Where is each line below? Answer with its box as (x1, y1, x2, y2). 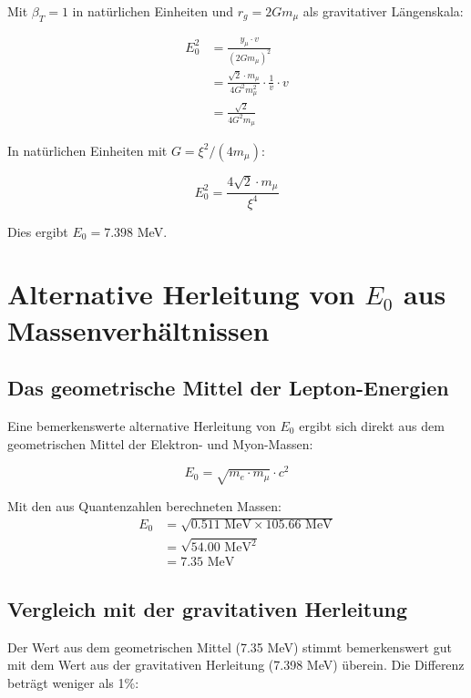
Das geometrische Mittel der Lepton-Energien (7, 374, 449, 402)
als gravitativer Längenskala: (302, 2, 464, 20)
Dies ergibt (7, 221, 68, 241)
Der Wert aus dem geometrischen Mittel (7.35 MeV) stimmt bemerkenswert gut (7, 637, 452, 656)
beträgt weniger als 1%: (7, 672, 139, 692)
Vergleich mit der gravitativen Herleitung (7, 594, 408, 622)
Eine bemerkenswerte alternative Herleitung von (7, 416, 276, 435)
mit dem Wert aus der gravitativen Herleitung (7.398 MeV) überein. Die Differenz (7, 655, 465, 674)
